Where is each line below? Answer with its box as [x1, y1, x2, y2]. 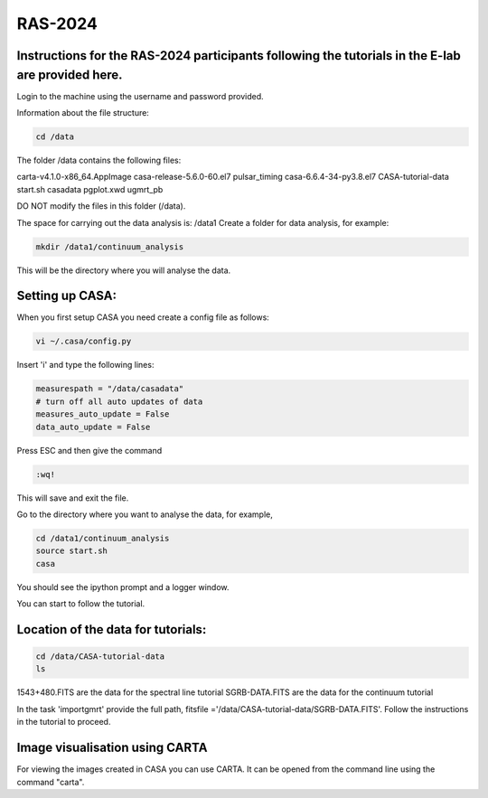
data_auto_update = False [35, 421, 151, 432]
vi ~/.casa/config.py [35, 336, 132, 347]
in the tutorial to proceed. [16, 717, 111, 728]
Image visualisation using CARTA [16, 740, 208, 756]
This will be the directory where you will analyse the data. [16, 265, 231, 276]
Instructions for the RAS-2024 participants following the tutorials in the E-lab [16, 48, 461, 63]
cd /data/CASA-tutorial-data [35, 652, 165, 662]
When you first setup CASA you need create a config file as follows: [16, 312, 270, 323]
